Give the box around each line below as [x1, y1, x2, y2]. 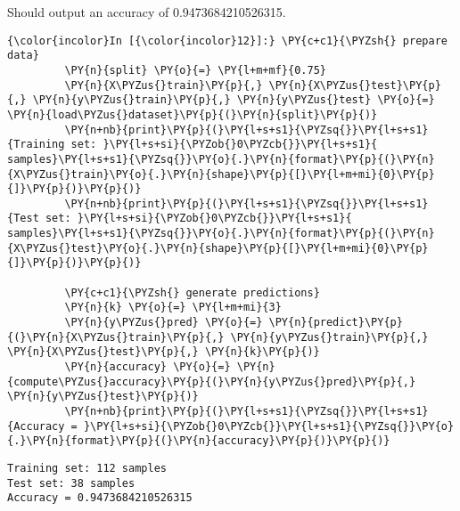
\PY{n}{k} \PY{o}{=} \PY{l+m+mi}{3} [64, 301, 282, 314]
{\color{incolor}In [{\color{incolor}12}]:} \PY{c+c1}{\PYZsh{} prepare [7, 34, 448, 47]
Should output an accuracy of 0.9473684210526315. [7, 3, 286, 20]
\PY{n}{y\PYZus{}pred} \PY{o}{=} [64, 316, 263, 329]
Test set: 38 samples [7, 476, 136, 490]
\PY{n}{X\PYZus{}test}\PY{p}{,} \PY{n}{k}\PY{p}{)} [7, 345, 320, 359]
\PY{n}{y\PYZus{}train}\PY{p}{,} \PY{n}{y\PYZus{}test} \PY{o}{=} [32, 93, 435, 107]
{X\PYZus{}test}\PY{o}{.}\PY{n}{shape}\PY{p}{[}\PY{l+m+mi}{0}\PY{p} [7, 241, 429, 255]
